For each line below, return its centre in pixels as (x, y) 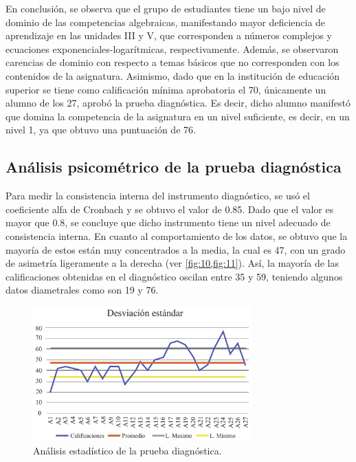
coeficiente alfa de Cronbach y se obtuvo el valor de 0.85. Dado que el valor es (170, 209)
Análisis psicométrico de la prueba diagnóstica (174, 167)
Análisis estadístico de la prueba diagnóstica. (127, 450)
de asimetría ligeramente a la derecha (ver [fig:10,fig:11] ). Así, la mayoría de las (172, 263)
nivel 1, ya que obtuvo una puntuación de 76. (101, 130)
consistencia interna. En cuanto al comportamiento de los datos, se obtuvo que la (177, 235)
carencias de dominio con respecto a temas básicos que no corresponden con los (173, 62)
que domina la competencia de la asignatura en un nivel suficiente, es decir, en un (178, 116)
